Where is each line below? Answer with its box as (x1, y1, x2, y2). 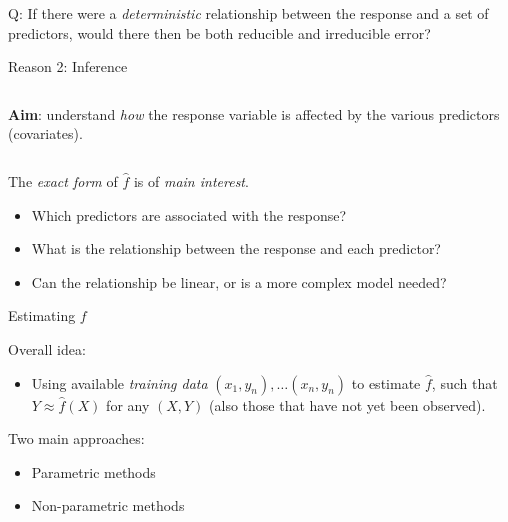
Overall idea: (8, 338, 86, 359)
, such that (431, 372, 498, 393)
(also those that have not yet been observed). (209, 394, 486, 415)
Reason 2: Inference (8, 56, 128, 77)
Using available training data (31, 372, 208, 393)
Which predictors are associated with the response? (31, 204, 347, 225)
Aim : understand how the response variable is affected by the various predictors (8, 103, 500, 124)
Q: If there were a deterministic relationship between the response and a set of (8, 3, 489, 23)
